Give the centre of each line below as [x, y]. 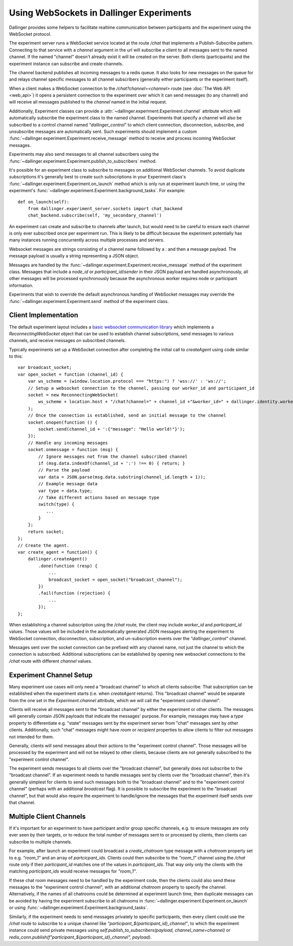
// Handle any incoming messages [68, 443]
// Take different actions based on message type [99, 497]
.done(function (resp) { [68, 566]
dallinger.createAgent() [57, 559]
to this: [16, 356]
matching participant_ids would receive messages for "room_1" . [73, 871]
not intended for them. [31, 737]
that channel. [22, 803]
